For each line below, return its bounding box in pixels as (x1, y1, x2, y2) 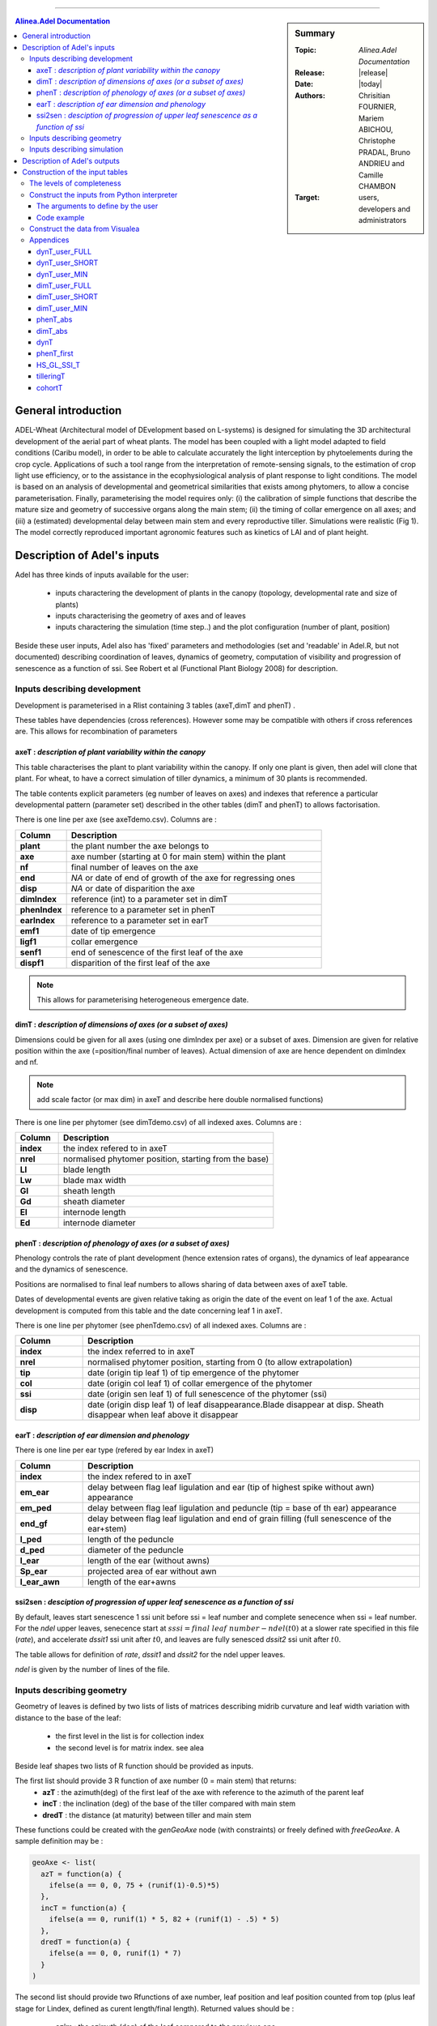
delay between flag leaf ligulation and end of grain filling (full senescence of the (87, 1512, 392, 1524)
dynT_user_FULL (36, 246, 92, 256)
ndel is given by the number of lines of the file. (15, 1665, 170, 1674)
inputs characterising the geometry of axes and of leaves (55, 611, 246, 620)
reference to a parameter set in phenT (70, 904, 216, 915)
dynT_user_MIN (36, 269, 88, 279)
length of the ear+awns (87, 1576, 176, 1588)
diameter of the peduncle (87, 1544, 184, 1555)
